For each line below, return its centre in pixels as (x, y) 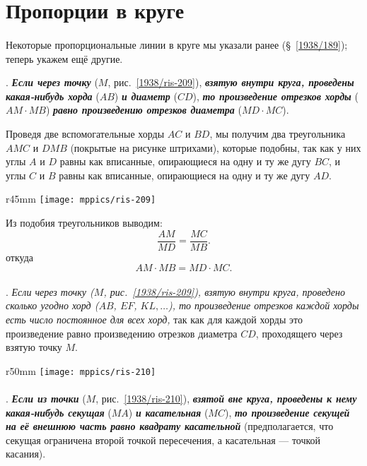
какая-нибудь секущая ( (59, 412)
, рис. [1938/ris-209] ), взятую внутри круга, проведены (231, 82)
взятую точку (34, 347)
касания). (26, 454)
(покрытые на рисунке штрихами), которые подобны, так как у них (216, 147)
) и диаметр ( (146, 96)
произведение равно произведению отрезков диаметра (122, 333)
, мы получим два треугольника (278, 133)
